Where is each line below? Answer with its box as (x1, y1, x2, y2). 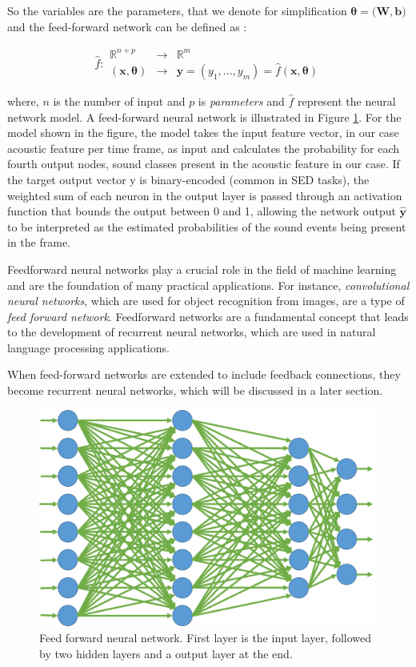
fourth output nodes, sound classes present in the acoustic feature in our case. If (7, 155, 400, 172)
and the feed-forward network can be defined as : (7, 18, 247, 34)
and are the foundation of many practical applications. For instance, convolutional (7, 276, 410, 293)
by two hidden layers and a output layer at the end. (39, 645, 293, 661)
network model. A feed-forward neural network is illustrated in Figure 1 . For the (7, 108, 402, 125)
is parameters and (198, 92, 285, 109)
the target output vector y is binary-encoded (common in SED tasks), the (7, 171, 370, 187)
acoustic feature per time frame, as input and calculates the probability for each (7, 139, 400, 156)
